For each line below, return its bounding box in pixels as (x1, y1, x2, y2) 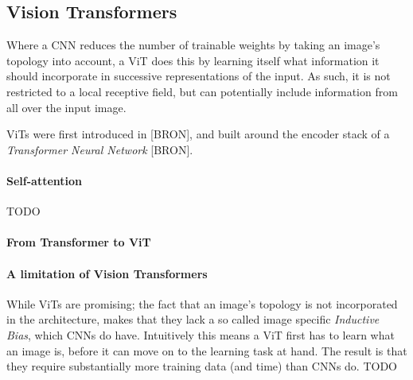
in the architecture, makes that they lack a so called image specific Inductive (6, 311, 380, 328)
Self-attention (6, 172, 83, 188)
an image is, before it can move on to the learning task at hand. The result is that (6, 342, 407, 359)
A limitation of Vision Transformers (6, 265, 208, 281)
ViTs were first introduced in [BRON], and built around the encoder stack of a (6, 126, 390, 142)
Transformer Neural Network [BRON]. (6, 141, 193, 157)
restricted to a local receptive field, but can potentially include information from (6, 83, 398, 99)
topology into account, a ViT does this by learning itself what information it (6, 52, 380, 68)
